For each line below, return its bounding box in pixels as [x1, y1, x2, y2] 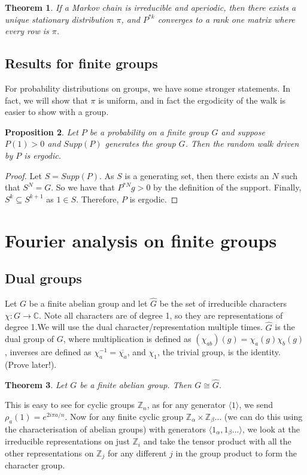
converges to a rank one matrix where [157, 13, 295, 25]
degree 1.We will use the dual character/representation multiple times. [5, 320, 263, 333]
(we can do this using [224, 410, 303, 422]
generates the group [105, 137, 176, 150]
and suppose [221, 125, 265, 138]
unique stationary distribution [5, 13, 114, 25]
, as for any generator [147, 398, 226, 411]
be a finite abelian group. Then [80, 378, 192, 391]
